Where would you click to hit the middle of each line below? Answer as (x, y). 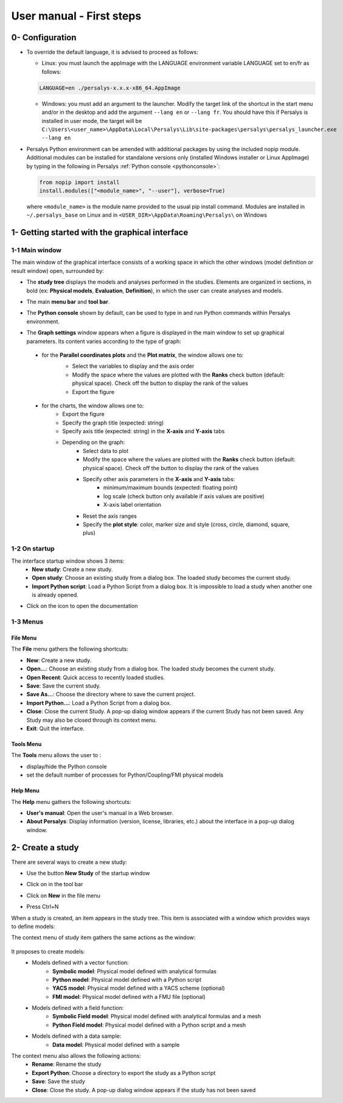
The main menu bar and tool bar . (68, 302)
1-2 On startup (33, 549)
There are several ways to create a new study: (69, 862)
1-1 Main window (36, 250)
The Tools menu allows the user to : (56, 755)
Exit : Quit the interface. (56, 728)
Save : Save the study (58, 1082)
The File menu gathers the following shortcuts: (70, 649)
